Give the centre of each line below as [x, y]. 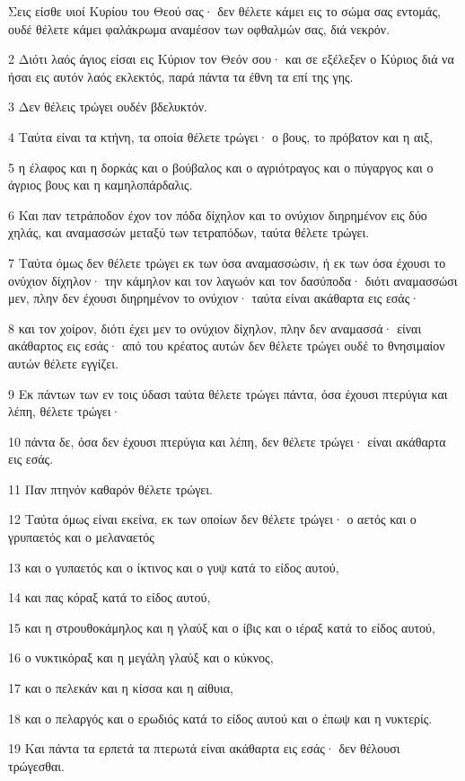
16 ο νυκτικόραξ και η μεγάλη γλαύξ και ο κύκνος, [141, 657]
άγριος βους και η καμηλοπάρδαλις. [101, 185]
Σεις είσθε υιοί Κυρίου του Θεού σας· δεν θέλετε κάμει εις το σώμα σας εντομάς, [224, 11]
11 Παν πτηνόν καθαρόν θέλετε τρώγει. [110, 488]
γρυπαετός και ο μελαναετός [81, 537]
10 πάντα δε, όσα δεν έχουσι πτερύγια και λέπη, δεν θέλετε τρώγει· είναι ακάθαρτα [227, 441]
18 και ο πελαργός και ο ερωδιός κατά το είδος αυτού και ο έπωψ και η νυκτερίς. [220, 718]
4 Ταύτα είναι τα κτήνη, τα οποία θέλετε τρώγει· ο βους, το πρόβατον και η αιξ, [221, 136]
